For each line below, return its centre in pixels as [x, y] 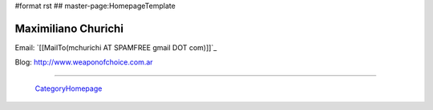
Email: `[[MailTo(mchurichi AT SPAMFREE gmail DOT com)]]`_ [116, 47]
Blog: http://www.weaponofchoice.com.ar [84, 62]
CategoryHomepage [69, 88]
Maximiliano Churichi [69, 28]
